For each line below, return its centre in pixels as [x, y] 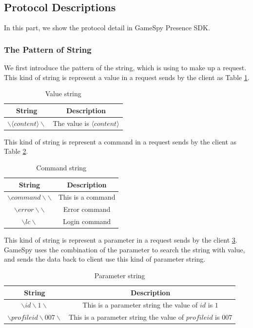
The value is [71, 123]
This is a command [87, 197]
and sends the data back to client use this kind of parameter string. [105, 259]
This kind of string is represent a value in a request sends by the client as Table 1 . [127, 77]
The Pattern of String [48, 49]
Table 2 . [16, 151]
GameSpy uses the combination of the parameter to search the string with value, [125, 249]
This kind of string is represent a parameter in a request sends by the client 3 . [121, 240]
